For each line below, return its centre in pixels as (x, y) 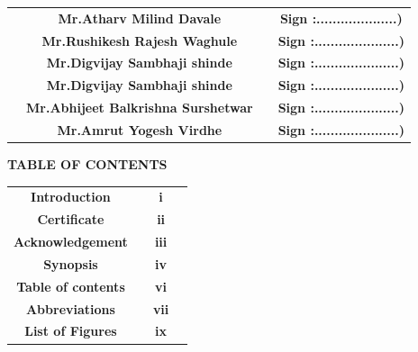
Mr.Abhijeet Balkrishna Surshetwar (140, 108)
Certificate (71, 219)
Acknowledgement (71, 242)
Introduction (71, 197)
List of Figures (71, 331)
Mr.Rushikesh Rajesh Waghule (140, 40)
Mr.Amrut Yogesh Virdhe (140, 129)
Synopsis (71, 263)
